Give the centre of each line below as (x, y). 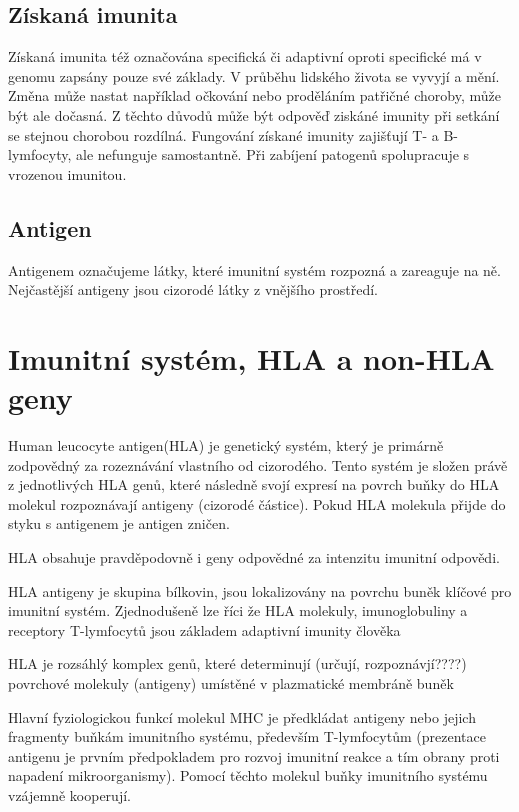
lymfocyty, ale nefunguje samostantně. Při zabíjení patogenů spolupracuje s (239, 154)
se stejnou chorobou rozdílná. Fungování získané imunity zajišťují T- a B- (233, 134)
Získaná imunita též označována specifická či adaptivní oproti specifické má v (245, 56)
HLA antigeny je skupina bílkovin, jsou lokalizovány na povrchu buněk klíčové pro (260, 590)
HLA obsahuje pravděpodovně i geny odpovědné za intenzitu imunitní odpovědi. (254, 557)
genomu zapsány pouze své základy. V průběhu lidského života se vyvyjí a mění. (254, 75)
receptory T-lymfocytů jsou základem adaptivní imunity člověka (204, 629)
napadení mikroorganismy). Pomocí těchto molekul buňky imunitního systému (248, 775)
